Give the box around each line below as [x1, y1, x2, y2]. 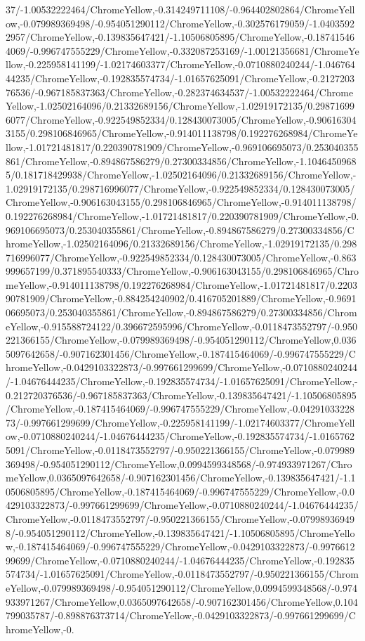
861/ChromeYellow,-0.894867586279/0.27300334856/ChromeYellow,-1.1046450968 [6, 153, 357, 168]
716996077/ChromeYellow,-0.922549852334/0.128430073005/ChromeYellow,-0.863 [6, 250, 357, 264]
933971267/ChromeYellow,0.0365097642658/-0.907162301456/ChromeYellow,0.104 [6, 594, 358, 609]
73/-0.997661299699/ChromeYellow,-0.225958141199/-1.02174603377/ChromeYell [6, 415, 355, 429]
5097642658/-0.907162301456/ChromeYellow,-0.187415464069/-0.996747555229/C [6, 346, 356, 361]
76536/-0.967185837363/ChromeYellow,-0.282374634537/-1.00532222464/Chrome [6, 84, 354, 99]
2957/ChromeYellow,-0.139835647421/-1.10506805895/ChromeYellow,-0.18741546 [6, 30, 355, 44]
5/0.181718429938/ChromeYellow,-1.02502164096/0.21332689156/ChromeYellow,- [6, 167, 357, 182]
